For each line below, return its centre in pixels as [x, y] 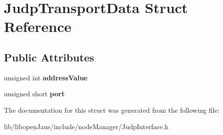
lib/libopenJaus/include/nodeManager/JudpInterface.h [86, 126]
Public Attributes [49, 57]
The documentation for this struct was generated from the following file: [112, 110]
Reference [38, 26]
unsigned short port [34, 94]
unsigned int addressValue [46, 77]
